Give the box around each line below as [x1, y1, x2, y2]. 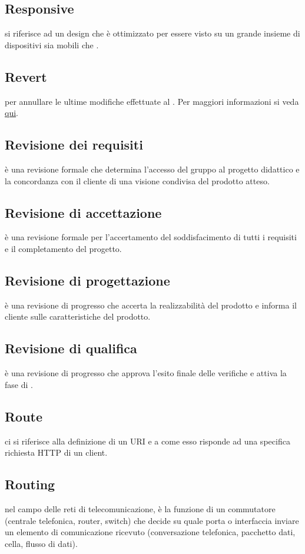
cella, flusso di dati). [5, 537, 78, 549]
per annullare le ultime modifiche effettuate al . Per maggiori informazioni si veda [5, 95, 299, 107]
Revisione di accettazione [5, 203, 162, 221]
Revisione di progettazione [5, 271, 170, 289]
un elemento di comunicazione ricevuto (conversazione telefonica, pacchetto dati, [5, 526, 296, 538]
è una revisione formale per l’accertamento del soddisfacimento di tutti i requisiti [5, 231, 297, 243]
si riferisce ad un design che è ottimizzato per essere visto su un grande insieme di [5, 27, 300, 39]
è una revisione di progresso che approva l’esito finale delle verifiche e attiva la [5, 367, 287, 379]
